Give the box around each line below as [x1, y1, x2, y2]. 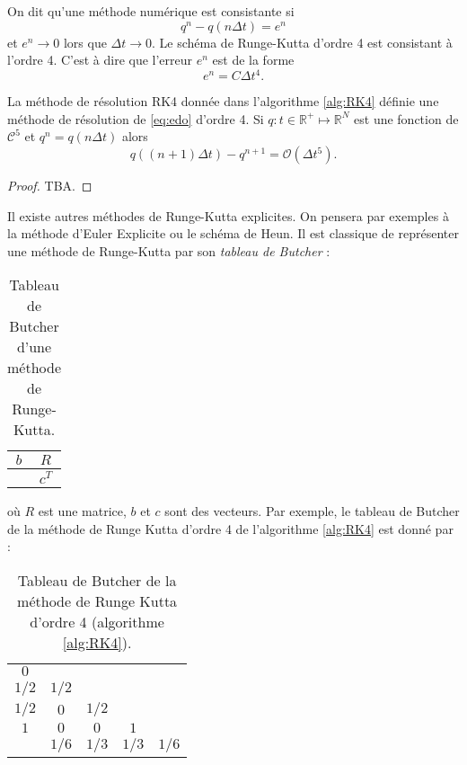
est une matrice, [38, 502, 127, 520]
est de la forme [212, 50, 295, 69]
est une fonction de [354, 109, 459, 128]
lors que [63, 32, 107, 51]
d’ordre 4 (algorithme [30, 611, 164, 633]
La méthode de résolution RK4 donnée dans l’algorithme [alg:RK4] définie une [7, 92, 439, 111]
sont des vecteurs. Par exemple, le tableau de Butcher [164, 502, 460, 520]
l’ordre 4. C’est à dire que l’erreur [7, 50, 193, 69]
